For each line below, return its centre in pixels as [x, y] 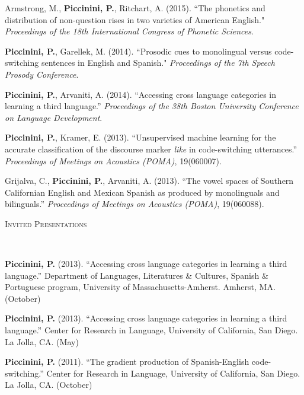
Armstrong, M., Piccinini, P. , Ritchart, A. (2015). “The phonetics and [135, 8]
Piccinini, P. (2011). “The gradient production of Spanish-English [127, 361]
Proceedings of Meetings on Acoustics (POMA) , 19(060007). [113, 160]
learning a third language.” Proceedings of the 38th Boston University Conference [152, 106]
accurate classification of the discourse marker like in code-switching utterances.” [151, 149]
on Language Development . [54, 117]
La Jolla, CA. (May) [42, 341]
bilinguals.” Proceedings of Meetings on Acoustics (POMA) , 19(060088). [135, 204]
